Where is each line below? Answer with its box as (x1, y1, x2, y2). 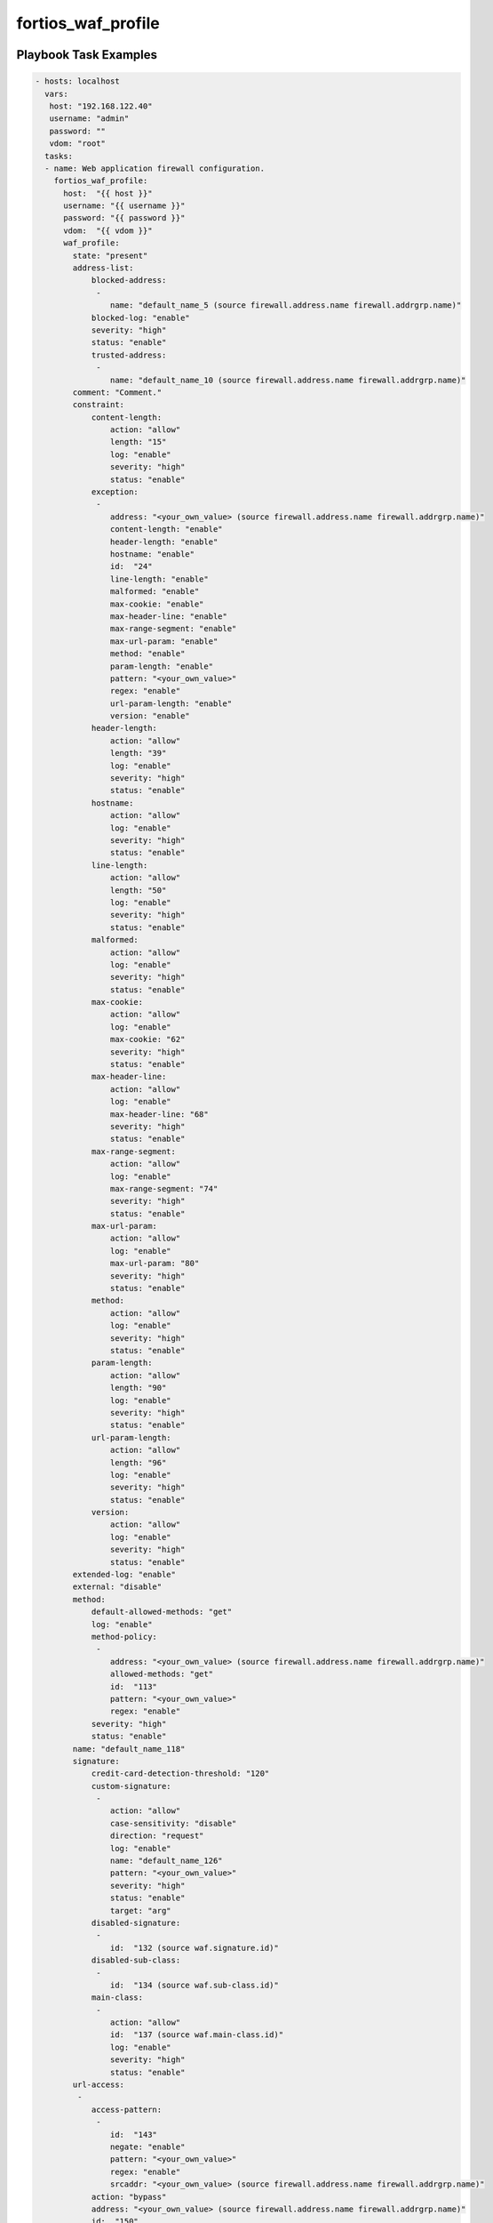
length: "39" (109, 748, 167, 758)
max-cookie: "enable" (109, 598, 204, 609)
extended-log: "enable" (72, 1569, 177, 1580)
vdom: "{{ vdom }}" (63, 225, 153, 236)
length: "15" (109, 437, 167, 447)
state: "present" (72, 250, 148, 261)
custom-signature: (91, 1781, 172, 1791)
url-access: (72, 2080, 124, 2090)
